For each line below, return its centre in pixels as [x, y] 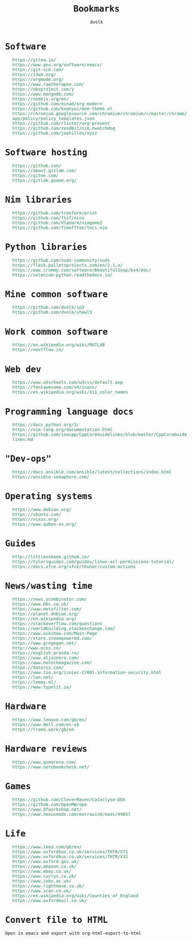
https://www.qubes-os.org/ [44, 524]
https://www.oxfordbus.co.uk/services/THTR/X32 [70, 857]
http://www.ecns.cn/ [37, 648]
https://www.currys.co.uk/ [44, 876]
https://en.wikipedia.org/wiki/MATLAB [58, 345]
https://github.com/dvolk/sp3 [48, 307]
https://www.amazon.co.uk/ [44, 866]
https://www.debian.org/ [42, 510]
